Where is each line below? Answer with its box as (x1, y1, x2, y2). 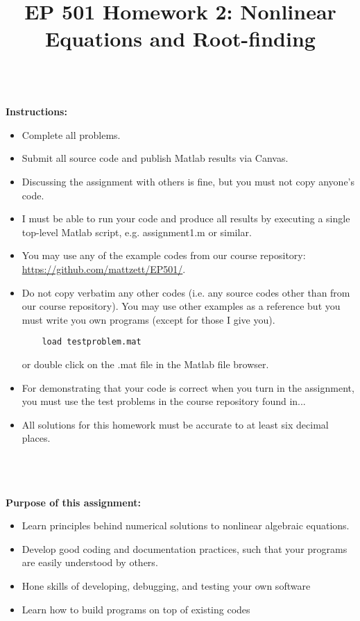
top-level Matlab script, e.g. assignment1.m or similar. (22, 224, 252, 239)
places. (22, 431, 51, 445)
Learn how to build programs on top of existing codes (22, 602, 250, 616)
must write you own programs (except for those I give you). (22, 312, 275, 326)
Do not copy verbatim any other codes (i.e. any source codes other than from (22, 285, 350, 299)
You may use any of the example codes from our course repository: (22, 248, 306, 263)
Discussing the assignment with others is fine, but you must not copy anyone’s (22, 174, 355, 188)
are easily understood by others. (22, 555, 158, 570)
